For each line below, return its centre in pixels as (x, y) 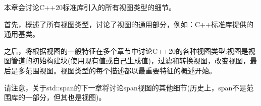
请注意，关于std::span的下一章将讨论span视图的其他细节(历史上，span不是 (125, 87)
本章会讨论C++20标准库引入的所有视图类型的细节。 (90, 7)
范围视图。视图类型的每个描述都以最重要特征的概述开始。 (120, 70)
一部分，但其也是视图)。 (65, 97)
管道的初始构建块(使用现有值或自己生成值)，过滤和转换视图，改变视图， (130, 61)
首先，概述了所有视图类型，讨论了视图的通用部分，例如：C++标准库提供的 (129, 24)
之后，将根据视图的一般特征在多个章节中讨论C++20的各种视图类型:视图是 (126, 50)
